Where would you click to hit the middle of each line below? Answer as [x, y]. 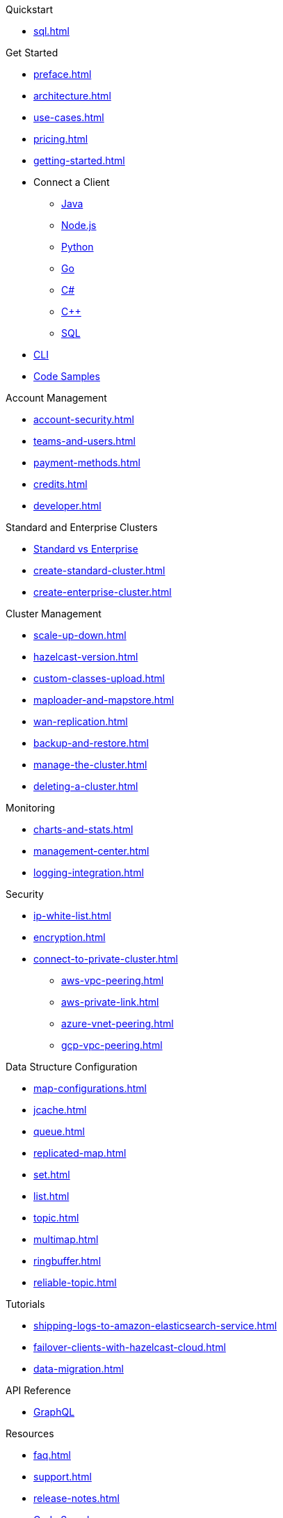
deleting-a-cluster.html [86, 786]
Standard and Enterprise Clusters [82, 527]
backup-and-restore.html [91, 743]
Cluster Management [54, 614]
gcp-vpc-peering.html [112, 1045]
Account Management [56, 398]
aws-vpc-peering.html [113, 980]
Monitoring [31, 808]
